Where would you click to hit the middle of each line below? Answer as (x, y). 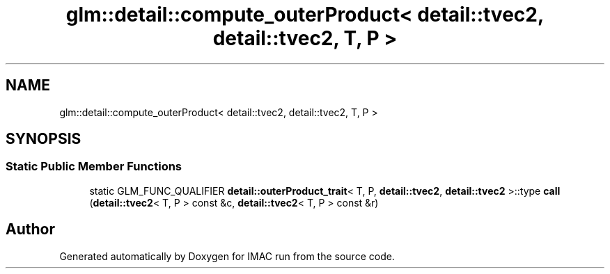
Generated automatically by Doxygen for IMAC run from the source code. (227, 256)
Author (30, 229)
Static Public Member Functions (94, 167)
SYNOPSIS (44, 139)
